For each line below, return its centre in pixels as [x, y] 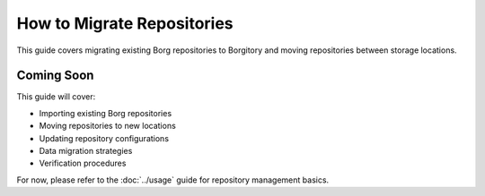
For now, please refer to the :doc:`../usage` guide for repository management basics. [173, 180]
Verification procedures [83, 163]
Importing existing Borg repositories [106, 113]
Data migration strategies [86, 151]
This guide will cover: [56, 97]
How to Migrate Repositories [125, 23]
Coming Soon [55, 76]
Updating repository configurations [104, 138]
